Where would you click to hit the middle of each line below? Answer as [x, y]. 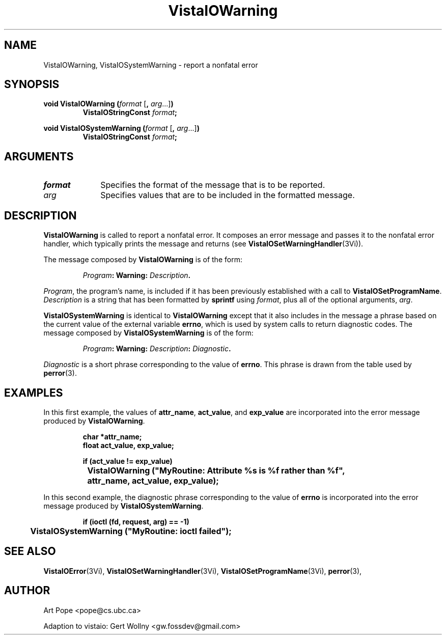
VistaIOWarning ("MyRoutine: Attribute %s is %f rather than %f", [216, 470]
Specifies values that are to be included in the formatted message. [228, 195]
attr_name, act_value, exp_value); [153, 480]
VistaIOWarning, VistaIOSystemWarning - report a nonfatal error [151, 65]
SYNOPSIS [32, 85]
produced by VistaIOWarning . [94, 421]
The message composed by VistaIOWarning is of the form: [143, 260]
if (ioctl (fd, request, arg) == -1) [136, 521]
